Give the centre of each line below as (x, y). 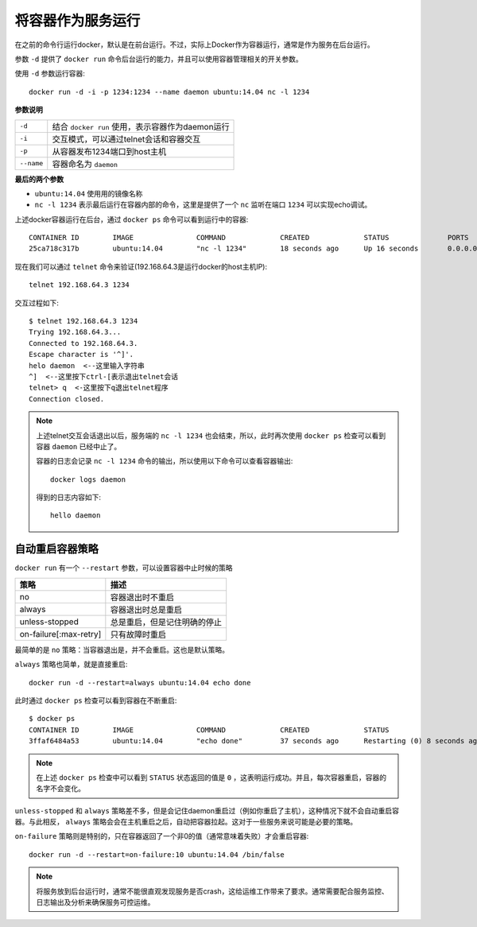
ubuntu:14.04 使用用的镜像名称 (89, 193)
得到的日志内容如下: (69, 498)
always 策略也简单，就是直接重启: (71, 665)
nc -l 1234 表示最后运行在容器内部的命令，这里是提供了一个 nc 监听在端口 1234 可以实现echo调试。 (203, 205)
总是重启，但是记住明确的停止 (166, 622)
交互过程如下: (37, 303)
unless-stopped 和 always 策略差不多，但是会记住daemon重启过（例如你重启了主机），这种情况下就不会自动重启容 (207, 810)
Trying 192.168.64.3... (75, 332)
